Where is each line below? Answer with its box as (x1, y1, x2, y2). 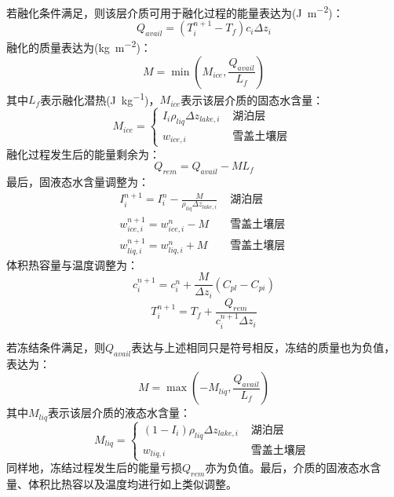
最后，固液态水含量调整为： (6, 173, 149, 189)
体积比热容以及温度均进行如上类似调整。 (27, 476, 237, 492)
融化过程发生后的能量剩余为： (6, 145, 160, 162)
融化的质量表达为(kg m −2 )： (6, 37, 151, 55)
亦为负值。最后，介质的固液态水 (205, 459, 370, 476)
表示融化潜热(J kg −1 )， (40, 89, 160, 108)
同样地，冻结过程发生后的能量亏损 (6, 459, 182, 476)
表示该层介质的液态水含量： (48, 404, 192, 421)
